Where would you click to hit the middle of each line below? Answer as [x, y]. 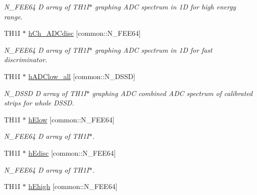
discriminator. [26, 59]
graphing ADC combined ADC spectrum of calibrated [172, 93]
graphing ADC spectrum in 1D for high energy [165, 6]
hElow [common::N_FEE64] [71, 119]
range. [13, 16]
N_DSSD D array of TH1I [45, 93]
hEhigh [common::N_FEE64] [73, 186]
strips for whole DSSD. [39, 103]
